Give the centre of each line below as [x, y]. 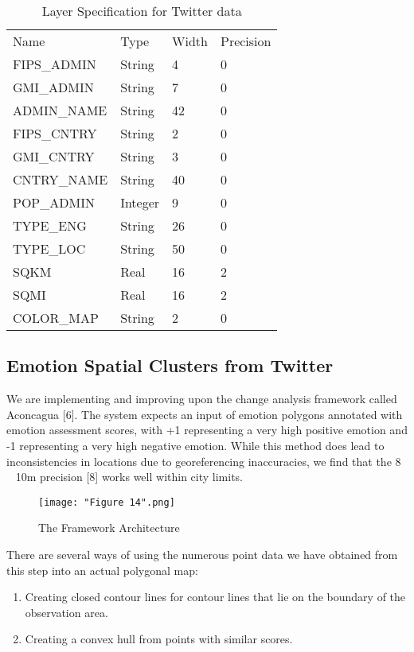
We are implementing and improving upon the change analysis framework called [202, 399]
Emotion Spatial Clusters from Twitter [170, 365]
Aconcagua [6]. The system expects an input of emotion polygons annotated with [205, 414]
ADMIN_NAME [60, 110]
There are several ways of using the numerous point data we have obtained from [202, 555]
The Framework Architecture [109, 528]
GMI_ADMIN [53, 87]
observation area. [66, 612]
